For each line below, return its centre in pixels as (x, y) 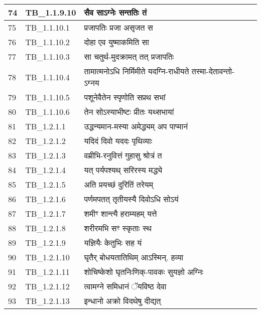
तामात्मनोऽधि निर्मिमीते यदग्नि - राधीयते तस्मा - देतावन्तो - (159, 71)
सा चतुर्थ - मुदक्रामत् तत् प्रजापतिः (129, 56)
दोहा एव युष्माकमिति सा (116, 42)
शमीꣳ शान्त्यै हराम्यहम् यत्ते (120, 213)
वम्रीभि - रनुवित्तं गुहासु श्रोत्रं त (123, 155)
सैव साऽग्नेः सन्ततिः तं (115, 12)
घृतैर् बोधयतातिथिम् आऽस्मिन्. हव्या (134, 257)
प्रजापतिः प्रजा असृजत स (118, 27)
